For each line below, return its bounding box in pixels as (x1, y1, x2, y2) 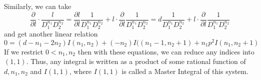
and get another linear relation (4, 28, 98, 39)
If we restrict (4, 46, 43, 56)
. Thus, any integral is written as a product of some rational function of (26, 56, 246, 66)
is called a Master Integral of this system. (121, 66, 248, 76)
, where (69, 66, 92, 76)
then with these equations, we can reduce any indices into (77, 46, 254, 56)
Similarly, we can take (4, 1, 71, 11)
